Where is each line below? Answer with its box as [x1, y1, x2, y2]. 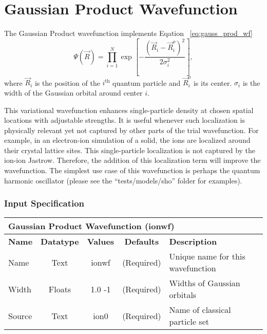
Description [169, 235, 217, 248]
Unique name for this [169, 250, 245, 263]
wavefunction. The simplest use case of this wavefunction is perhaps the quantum [4, 165, 260, 176]
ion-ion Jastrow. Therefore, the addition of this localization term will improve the [4, 155, 261, 165]
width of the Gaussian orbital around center [4, 87, 143, 98]
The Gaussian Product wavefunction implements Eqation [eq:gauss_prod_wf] [4, 28, 253, 39]
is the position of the [34, 77, 100, 88]
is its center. [193, 77, 232, 88]
